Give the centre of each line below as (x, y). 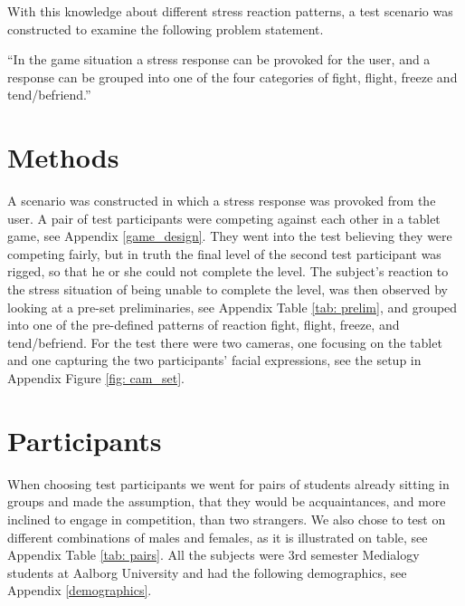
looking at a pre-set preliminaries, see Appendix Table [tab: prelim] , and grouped (232, 307)
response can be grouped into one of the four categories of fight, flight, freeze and (232, 77)
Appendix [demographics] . (80, 590)
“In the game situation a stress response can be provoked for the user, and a (219, 59)
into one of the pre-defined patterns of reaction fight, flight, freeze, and (204, 325)
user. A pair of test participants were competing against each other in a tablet (224, 218)
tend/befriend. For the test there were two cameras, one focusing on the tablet (225, 342)
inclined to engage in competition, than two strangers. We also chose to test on (227, 519)
